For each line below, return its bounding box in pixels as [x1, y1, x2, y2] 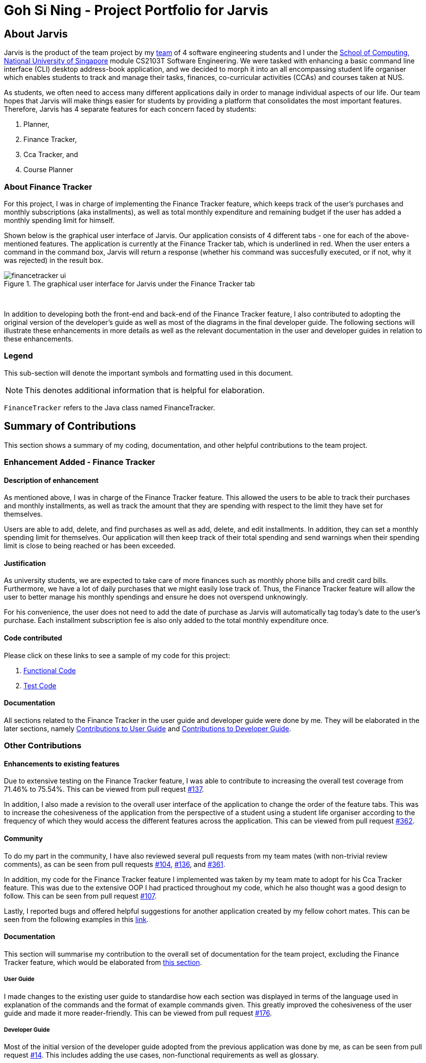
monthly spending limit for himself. [4, 216, 115, 224]
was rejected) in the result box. [4, 256, 103, 264]
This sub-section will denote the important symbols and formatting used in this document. [4, 368, 293, 377]
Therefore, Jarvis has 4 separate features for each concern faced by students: [4, 105, 256, 114]
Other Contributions [4, 741, 81, 751]
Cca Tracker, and [23, 150, 78, 159]
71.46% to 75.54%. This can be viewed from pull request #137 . [4, 785, 204, 794]
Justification [4, 559, 46, 567]
